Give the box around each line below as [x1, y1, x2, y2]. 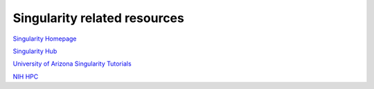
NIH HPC [12, 72, 39, 81]
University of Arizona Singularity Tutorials [12, 59, 132, 68]
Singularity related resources [12, 10, 185, 26]
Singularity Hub [12, 47, 57, 55]
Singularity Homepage [12, 34, 77, 43]
